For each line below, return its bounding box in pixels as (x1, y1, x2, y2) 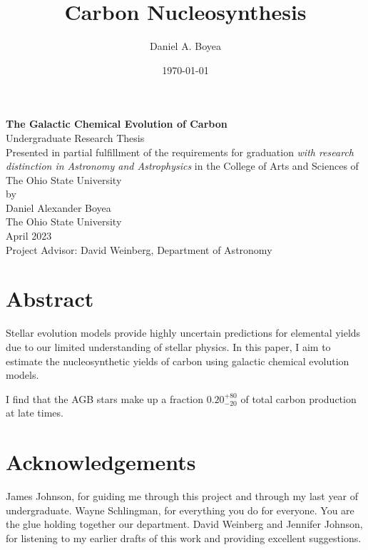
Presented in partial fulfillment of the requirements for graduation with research (6, 144, 354, 159)
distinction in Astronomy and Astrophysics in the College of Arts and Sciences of (6, 158, 359, 173)
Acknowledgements (6, 447, 196, 477)
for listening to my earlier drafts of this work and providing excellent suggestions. (6, 530, 362, 545)
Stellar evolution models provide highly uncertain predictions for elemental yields (6, 325, 361, 340)
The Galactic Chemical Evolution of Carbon (6, 116, 228, 131)
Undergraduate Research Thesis (6, 130, 145, 145)
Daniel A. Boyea (150, 39, 221, 54)
